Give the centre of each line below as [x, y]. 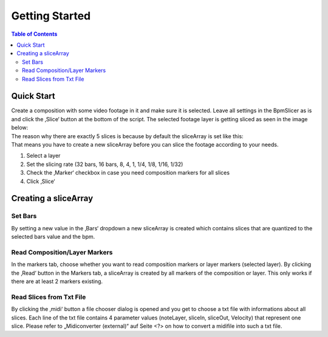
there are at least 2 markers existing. [57, 281]
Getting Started [51, 16]
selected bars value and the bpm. [53, 237]
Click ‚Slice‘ [41, 181]
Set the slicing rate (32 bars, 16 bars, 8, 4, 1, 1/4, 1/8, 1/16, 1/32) [105, 164]
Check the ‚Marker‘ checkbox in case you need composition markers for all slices [128, 173]
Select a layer [43, 156]
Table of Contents [34, 34]
